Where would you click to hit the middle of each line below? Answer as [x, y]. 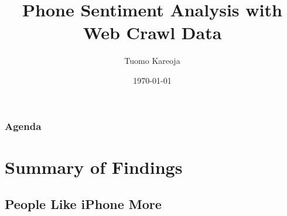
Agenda [23, 126]
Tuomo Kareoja [152, 61]
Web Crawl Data [152, 32]
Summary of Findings [94, 167]
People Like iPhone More [83, 204]
